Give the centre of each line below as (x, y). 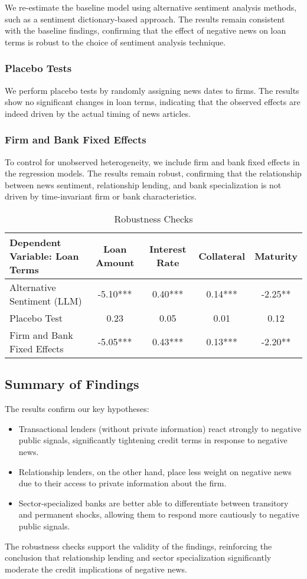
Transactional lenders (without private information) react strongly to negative (160, 428)
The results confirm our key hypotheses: (77, 409)
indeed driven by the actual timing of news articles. (98, 113)
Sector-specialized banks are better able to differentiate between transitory (153, 503)
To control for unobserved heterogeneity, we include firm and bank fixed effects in (152, 161)
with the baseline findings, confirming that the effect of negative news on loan (146, 30)
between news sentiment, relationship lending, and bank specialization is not (143, 184)
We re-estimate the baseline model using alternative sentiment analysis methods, (151, 7)
